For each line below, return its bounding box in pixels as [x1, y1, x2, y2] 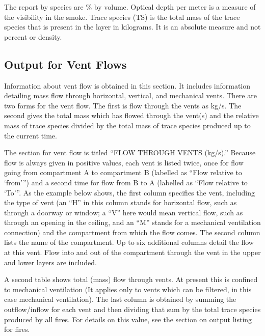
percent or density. [4, 31, 62, 42]
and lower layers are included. [4, 257, 97, 267]
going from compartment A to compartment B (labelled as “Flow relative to [4, 167, 242, 178]
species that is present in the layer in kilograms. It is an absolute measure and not [4, 21, 261, 32]
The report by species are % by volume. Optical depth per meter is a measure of [4, 2, 256, 12]
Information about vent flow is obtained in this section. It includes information [4, 80, 251, 91]
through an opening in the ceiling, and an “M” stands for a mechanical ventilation [4, 217, 261, 228]
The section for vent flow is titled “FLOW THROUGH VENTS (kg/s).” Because [4, 147, 256, 158]
